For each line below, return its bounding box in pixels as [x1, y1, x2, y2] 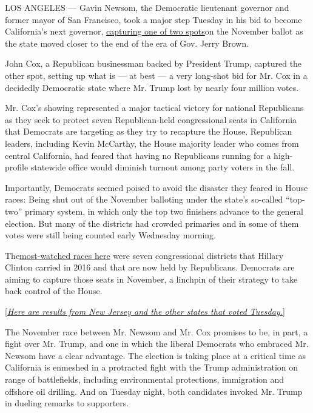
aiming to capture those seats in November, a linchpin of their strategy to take [5, 272, 298, 285]
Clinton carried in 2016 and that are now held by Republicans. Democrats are [5, 261, 295, 274]
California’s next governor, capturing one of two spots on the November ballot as [5, 25, 303, 38]
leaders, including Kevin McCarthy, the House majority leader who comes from [5, 136, 299, 149]
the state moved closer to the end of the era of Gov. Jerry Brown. [5, 36, 249, 49]
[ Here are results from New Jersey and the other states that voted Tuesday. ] [5, 305, 285, 318]
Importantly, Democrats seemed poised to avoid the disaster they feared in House [5, 181, 308, 193]
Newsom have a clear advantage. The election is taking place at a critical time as [5, 349, 306, 361]
